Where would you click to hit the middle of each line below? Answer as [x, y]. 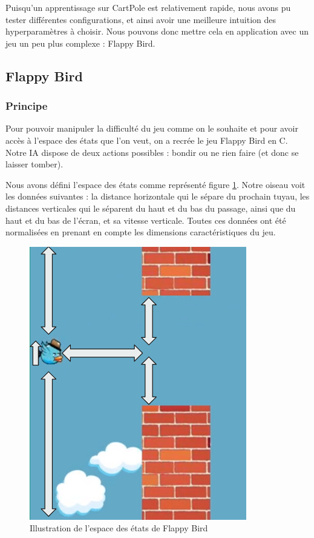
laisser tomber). [34, 164]
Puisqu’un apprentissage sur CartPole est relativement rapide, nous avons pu [148, 7]
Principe [27, 106]
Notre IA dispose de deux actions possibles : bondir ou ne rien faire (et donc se [152, 152]
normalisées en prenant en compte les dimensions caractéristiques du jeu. [141, 232]
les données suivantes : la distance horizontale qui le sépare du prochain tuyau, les [158, 196]
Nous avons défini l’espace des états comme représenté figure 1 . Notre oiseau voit [155, 184]
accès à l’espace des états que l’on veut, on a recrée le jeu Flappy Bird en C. [147, 140]
